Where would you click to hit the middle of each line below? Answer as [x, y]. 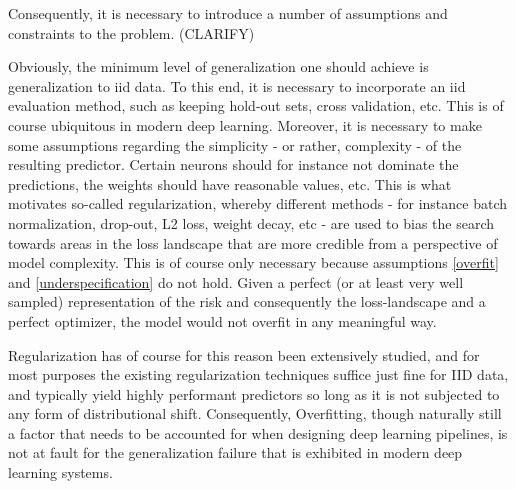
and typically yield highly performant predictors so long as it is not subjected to [254, 393]
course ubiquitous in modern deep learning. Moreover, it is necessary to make [245, 124]
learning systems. [60, 472]
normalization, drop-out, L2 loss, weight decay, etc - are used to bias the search [251, 222]
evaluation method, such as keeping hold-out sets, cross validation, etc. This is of [256, 105]
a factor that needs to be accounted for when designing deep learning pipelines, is [258, 432]
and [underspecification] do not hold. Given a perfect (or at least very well [236, 281]
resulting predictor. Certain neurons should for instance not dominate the [233, 164]
